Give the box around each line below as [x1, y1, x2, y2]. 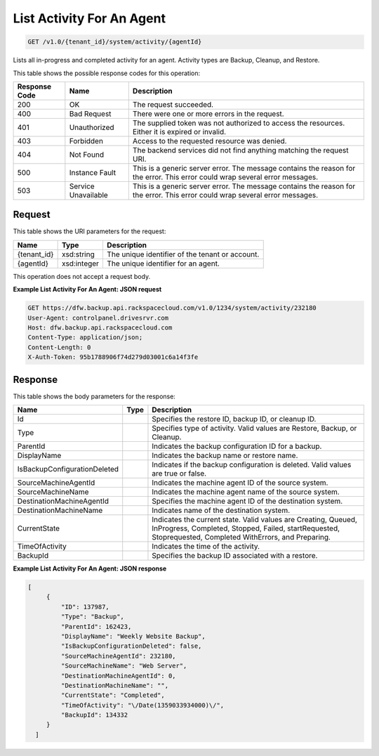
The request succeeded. [132, 99, 214, 109]
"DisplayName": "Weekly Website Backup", [60, 632, 206, 640]
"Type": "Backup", [60, 613, 124, 621]
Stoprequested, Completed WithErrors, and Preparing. [152, 533, 331, 542]
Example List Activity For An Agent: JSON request [13, 285, 162, 294]
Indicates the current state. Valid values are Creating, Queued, [152, 515, 358, 525]
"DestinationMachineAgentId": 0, [60, 672, 176, 679]
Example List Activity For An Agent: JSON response [13, 564, 167, 573]
